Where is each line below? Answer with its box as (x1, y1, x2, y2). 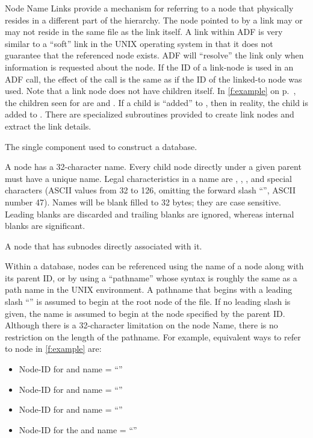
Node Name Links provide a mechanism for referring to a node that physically (5, 2, 294, 14)
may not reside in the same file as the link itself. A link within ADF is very (5, 25, 283, 38)
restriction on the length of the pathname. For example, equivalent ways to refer (5, 330, 301, 343)
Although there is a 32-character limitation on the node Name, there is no (5, 319, 278, 331)
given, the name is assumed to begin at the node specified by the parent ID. (5, 307, 285, 319)
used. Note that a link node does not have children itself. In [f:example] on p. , (5, 84, 296, 97)
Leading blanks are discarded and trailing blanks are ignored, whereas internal (5, 207, 294, 220)
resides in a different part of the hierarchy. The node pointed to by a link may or (5, 13, 303, 26)
